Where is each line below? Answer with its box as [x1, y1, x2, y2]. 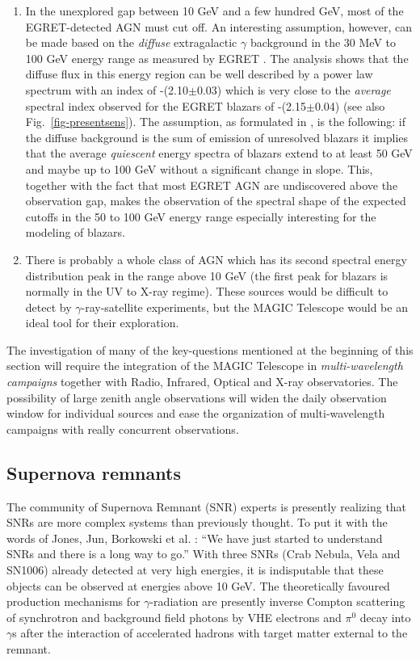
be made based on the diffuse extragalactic [25, 34, 237, 51]
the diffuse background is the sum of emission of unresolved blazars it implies [25, 128, 409, 145]
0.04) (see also [314, 97, 385, 114]
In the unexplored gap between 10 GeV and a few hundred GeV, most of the [25, 2, 404, 19]
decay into [359, 608, 411, 625]
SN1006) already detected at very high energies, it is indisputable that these [6, 561, 384, 578]
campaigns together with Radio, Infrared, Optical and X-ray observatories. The [6, 373, 398, 390]
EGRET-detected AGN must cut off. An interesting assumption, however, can [25, 18, 413, 35]
